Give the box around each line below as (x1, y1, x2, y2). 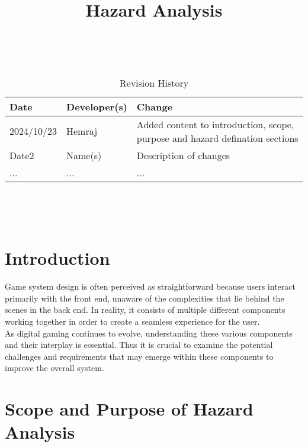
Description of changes (136, 148, 230, 162)
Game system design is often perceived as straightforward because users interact (5, 280, 296, 293)
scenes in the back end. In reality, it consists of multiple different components (5, 303, 285, 316)
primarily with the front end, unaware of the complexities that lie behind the (5, 291, 284, 304)
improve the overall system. (5, 362, 104, 374)
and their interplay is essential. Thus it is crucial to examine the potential (5, 338, 273, 351)
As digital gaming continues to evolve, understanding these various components (5, 326, 293, 339)
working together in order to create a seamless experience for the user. (5, 315, 260, 328)
